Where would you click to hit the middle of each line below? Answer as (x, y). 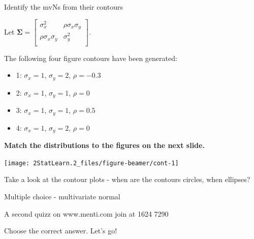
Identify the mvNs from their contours (63, 7)
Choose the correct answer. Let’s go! (61, 231)
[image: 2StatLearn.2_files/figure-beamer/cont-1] (91, 163)
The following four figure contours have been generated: (91, 58)
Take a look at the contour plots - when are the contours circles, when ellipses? (127, 179)
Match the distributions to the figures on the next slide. (104, 145)
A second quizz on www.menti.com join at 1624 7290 (86, 213)
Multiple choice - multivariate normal (62, 196)
